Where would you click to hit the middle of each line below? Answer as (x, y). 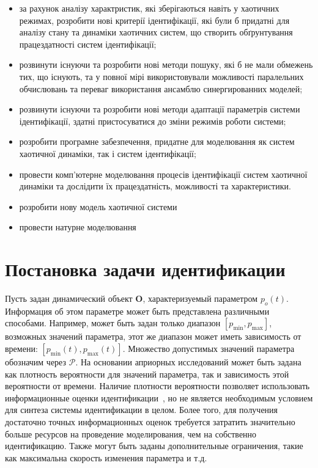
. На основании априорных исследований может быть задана (188, 362)
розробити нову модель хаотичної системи (98, 206)
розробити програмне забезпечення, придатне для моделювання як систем (157, 141)
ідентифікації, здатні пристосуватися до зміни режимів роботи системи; (153, 121)
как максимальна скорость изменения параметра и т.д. (106, 457)
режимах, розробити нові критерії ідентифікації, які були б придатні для (154, 20)
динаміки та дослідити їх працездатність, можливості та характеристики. (155, 186)
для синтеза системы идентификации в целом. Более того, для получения (142, 410)
